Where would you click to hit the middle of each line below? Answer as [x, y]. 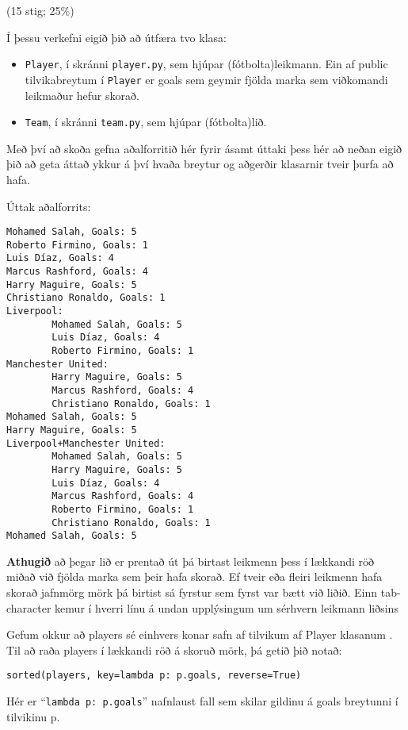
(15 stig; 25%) [40, 10]
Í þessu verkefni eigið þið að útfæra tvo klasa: [116, 37]
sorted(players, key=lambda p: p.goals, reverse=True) [154, 676]
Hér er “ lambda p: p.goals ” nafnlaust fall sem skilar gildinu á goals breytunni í [202, 701]
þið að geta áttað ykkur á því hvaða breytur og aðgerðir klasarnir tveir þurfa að [200, 164]
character [29, 607]
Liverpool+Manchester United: [86, 443]
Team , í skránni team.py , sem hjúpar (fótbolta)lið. [146, 122]
